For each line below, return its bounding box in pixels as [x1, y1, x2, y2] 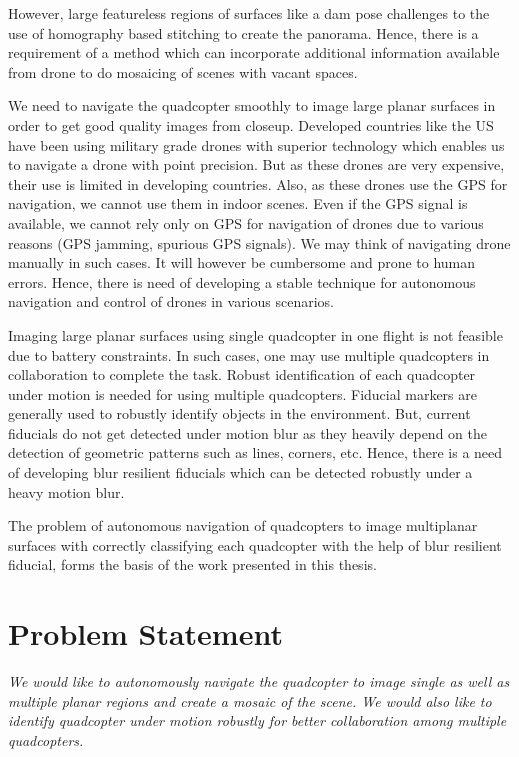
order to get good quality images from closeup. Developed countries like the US [8, 114, 494, 135]
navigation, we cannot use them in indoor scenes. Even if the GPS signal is [8, 193, 468, 214]
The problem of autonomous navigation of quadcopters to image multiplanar [8, 515, 478, 536]
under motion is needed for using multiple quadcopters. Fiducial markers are [8, 383, 477, 404]
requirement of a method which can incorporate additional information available [8, 42, 500, 63]
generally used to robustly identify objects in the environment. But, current [8, 403, 471, 424]
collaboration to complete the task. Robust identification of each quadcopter [8, 364, 476, 385]
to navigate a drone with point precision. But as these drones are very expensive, [8, 154, 505, 175]
